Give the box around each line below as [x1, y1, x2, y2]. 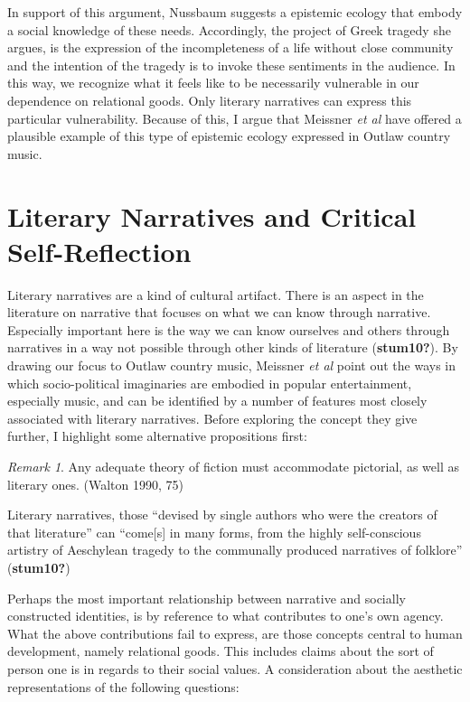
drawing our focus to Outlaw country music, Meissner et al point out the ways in [7, 356, 456, 375]
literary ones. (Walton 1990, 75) [7, 474, 184, 493]
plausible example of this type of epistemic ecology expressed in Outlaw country [7, 126, 451, 145]
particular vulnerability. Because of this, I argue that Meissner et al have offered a [7, 108, 462, 127]
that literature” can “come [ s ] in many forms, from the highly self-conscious [7, 522, 421, 541]
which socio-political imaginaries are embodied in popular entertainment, [7, 373, 412, 392]
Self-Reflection [7, 232, 192, 269]
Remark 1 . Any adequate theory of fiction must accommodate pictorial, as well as [7, 457, 459, 475]
